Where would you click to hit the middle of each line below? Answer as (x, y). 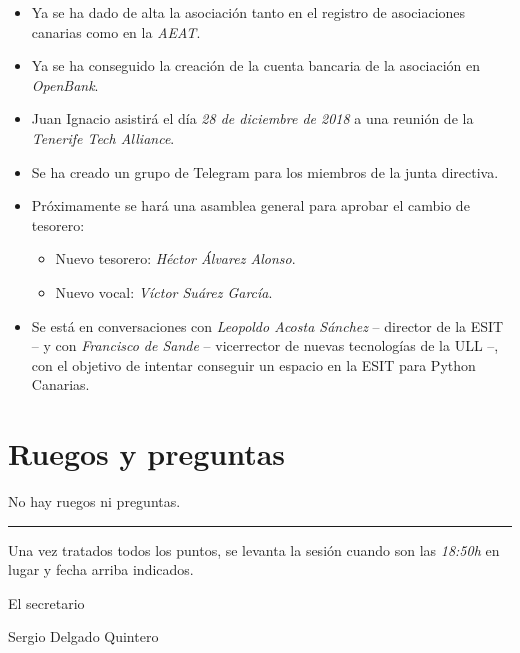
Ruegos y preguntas (147, 453)
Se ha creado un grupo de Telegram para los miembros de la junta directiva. (265, 171)
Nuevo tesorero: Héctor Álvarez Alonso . (175, 258)
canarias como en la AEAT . (116, 31)
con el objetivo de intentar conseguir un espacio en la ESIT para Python (253, 364)
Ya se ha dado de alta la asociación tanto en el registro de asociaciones (248, 12)
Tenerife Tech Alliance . (103, 137)
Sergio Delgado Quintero (83, 636)
